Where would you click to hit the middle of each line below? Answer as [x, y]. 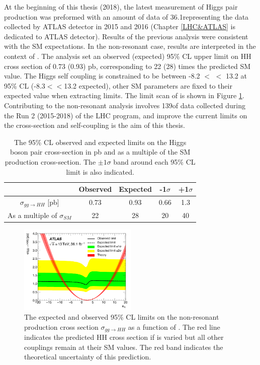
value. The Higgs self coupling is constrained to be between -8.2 [102, 76]
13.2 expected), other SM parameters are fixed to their [148, 85]
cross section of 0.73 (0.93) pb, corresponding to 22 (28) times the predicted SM [127, 66]
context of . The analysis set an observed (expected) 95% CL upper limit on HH [128, 56]
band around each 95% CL [154, 161]
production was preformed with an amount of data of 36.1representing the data [126, 16]
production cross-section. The [50, 161]
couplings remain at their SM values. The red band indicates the [124, 347]
